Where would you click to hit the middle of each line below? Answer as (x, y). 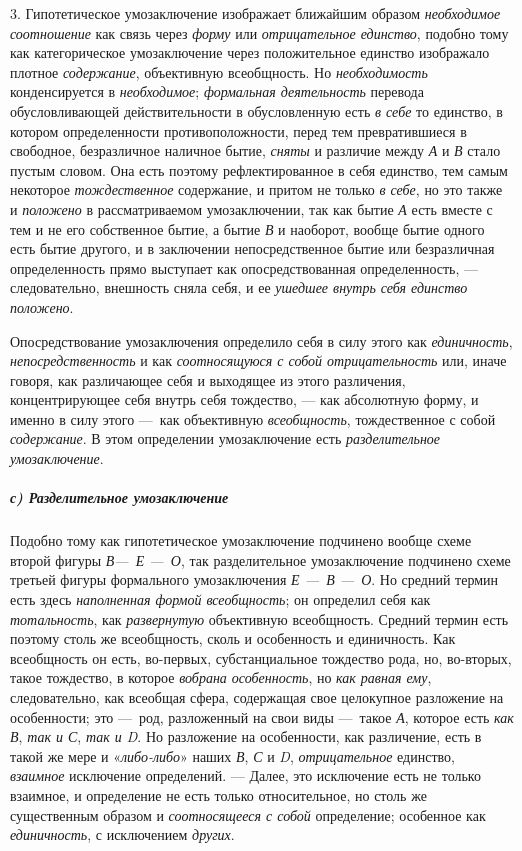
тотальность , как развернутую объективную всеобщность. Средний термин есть (259, 618)
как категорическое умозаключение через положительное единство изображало (250, 52)
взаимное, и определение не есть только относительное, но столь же (218, 794)
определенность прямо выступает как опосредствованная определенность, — (244, 267)
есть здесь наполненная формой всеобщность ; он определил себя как (220, 599)
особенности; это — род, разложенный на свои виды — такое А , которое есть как (262, 716)
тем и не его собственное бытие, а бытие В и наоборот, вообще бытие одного (247, 228)
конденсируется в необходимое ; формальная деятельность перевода (217, 91)
